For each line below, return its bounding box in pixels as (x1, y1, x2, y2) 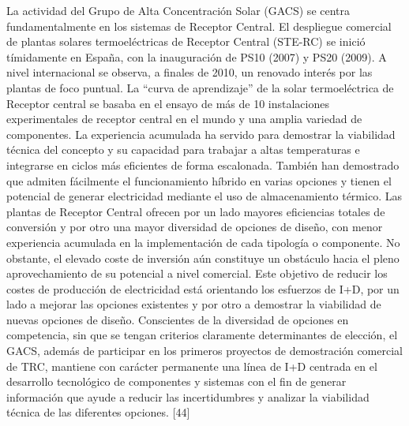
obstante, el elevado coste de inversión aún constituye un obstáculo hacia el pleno (6, 249, 400, 266)
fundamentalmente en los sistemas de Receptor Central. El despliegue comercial (6, 17, 392, 34)
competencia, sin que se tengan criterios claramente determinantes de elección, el (6, 327, 398, 343)
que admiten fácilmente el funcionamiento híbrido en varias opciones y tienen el (6, 172, 392, 189)
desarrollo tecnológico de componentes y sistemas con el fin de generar (6, 373, 347, 390)
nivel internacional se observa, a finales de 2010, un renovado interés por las (6, 64, 373, 80)
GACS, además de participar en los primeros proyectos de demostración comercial (6, 342, 403, 359)
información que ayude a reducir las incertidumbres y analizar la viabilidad (6, 388, 370, 405)
